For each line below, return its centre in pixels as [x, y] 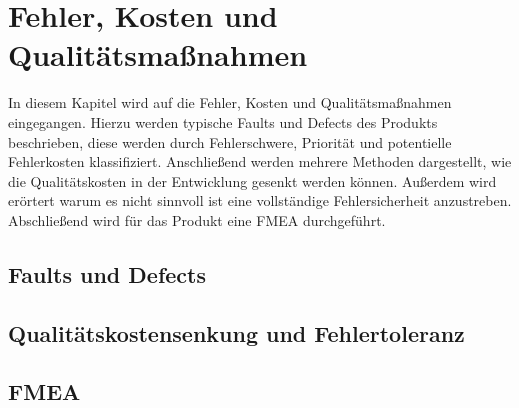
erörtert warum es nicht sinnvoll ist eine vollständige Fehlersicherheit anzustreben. [260, 200]
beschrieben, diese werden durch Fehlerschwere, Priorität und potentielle [230, 141]
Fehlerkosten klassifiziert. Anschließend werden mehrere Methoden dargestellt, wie [260, 161]
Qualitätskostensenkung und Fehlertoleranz [236, 332]
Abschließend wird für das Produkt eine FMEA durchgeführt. [197, 219]
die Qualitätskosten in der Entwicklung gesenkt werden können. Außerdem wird [252, 180]
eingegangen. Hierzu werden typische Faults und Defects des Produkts [223, 121]
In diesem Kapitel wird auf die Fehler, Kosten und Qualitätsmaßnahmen [230, 102]
